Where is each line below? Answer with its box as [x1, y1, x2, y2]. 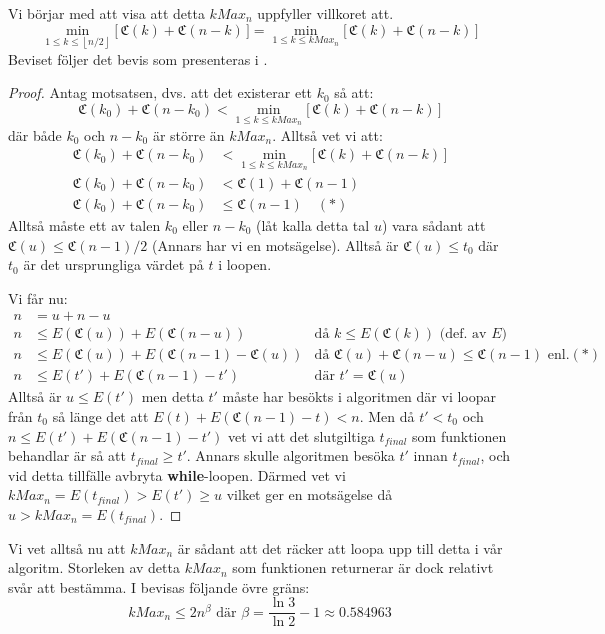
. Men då [359, 406, 415, 427]
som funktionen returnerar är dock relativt [232, 557, 494, 578]
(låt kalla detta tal [256, 214, 370, 235]
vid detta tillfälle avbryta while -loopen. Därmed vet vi [8, 464, 346, 485]
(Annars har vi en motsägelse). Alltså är [151, 234, 399, 255]
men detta [141, 386, 204, 407]
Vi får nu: [8, 287, 68, 308]
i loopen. [218, 254, 272, 275]
